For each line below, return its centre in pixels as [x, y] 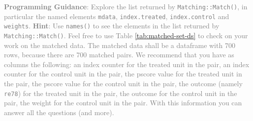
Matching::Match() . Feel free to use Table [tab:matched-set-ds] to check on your [126, 35]
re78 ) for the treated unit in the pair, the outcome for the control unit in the [121, 93]
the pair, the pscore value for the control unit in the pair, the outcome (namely [123, 83]
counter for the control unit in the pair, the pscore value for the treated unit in [123, 74]
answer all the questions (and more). [59, 112]
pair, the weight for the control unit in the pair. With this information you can [123, 103]
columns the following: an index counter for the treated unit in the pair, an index [127, 64]
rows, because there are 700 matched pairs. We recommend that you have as [119, 55]
